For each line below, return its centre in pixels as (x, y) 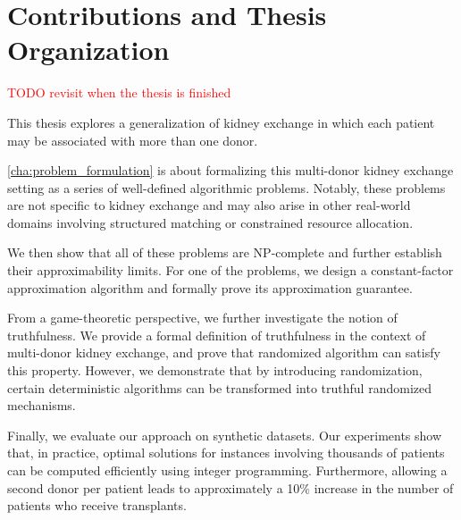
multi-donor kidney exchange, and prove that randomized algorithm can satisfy (224, 352)
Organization (88, 50)
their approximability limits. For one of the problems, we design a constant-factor (230, 270)
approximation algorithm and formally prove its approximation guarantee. (210, 287)
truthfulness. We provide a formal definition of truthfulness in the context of (217, 335)
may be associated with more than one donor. (133, 140)
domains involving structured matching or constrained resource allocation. (210, 222)
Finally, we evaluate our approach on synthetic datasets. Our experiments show (225, 435)
